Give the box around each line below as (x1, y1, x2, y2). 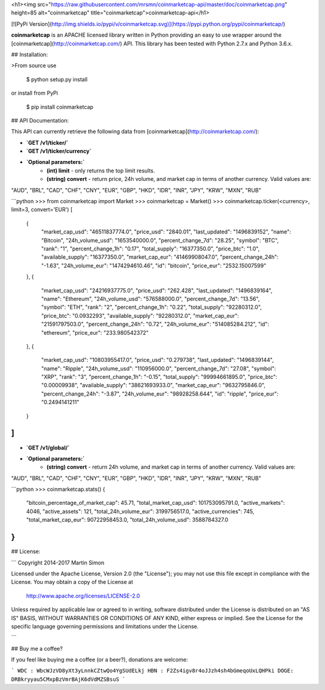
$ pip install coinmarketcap (26, 103, 93, 110)
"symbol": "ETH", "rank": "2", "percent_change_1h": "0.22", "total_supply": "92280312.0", (41, 303, 262, 311)
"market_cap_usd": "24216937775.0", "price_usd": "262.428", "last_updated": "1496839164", (41, 286, 273, 294)
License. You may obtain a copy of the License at (11, 578, 134, 586)
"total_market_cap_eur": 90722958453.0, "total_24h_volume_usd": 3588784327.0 (26, 516, 229, 524)
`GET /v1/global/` (26, 444, 70, 451)
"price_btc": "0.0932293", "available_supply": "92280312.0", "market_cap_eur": (41, 312, 239, 319)
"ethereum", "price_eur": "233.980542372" (41, 329, 149, 336)
